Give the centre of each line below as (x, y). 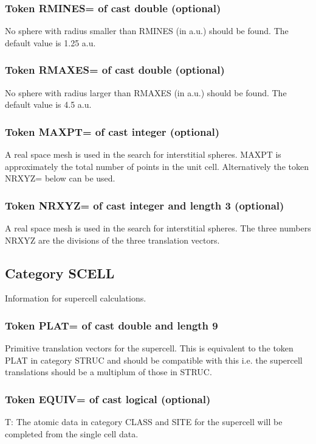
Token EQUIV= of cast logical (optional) (108, 399)
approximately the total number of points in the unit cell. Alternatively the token (157, 166)
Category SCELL (60, 273)
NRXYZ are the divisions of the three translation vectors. (112, 240)
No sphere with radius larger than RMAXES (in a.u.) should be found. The (146, 92)
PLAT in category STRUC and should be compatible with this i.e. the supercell (154, 360)
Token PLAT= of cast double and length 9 (112, 325)
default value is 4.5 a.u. (48, 104)
